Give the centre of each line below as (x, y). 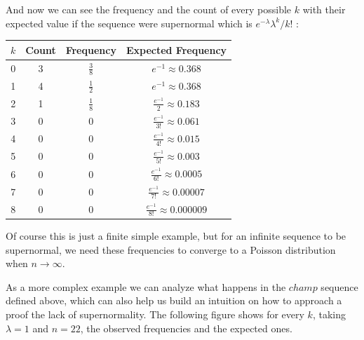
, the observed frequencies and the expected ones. (186, 328)
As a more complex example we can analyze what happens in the (146, 286)
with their (324, 9)
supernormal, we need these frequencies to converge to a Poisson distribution (171, 249)
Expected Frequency (176, 49)
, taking (329, 314)
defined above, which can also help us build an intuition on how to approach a (174, 300)
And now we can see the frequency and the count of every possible (149, 9)
